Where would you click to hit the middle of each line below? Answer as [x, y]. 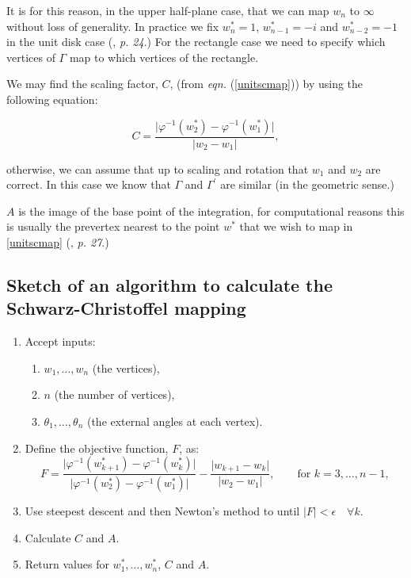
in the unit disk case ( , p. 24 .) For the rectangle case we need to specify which [196, 42]
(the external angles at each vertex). [175, 421]
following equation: [52, 99]
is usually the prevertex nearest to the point [113, 226]
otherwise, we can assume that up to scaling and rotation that [158, 168]
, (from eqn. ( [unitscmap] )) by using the [266, 84]
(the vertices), [126, 367]
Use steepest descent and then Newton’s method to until [162, 511]
